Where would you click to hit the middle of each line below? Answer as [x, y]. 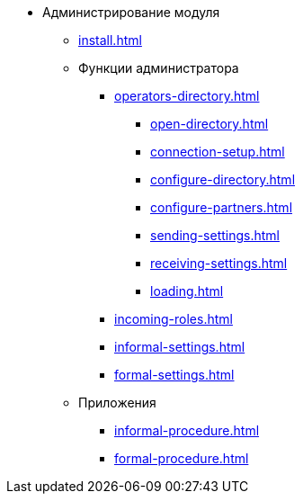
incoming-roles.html [174, 319]
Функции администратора [159, 68]
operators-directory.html [187, 96]
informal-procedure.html [187, 430]
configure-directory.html [223, 179]
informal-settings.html [180, 347]
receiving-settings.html [219, 263]
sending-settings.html [215, 235]
